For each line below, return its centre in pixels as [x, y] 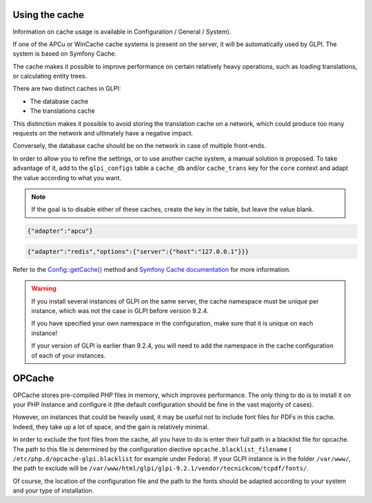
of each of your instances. [69, 355]
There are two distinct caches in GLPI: [67, 89]
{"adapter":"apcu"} [60, 231]
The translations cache [63, 111]
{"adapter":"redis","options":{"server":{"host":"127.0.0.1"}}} [138, 251]
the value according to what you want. [67, 178]
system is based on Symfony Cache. [65, 54]
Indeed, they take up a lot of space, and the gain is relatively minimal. [111, 427]
